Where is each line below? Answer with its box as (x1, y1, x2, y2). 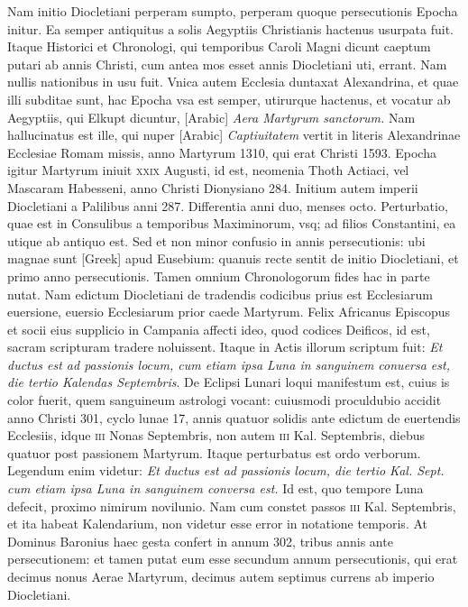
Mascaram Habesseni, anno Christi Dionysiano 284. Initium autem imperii (7, 178, 418, 197)
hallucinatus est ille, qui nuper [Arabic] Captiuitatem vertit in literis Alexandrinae (7, 125, 461, 144)
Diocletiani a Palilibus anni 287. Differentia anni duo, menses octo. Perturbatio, (7, 196, 448, 215)
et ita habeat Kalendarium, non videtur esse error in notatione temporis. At (7, 514, 427, 533)
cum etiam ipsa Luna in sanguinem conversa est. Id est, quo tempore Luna (7, 479, 424, 498)
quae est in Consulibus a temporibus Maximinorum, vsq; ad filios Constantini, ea (7, 214, 456, 233)
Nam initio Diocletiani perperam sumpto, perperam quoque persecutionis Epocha (7, 2, 458, 20)
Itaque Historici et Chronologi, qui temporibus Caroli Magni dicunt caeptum (7, 37, 431, 56)
